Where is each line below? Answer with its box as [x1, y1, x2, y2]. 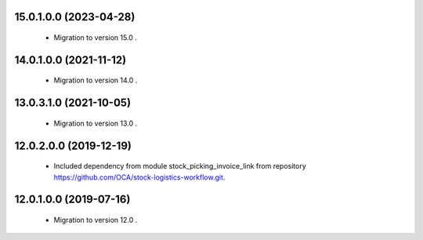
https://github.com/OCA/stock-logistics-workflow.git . [53, 173, 226, 182]
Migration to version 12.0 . [53, 216, 138, 225]
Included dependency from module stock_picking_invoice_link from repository [53, 162, 307, 171]
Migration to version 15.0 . [53, 33, 137, 42]
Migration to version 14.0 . [53, 75, 138, 85]
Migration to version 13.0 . [53, 118, 138, 128]
